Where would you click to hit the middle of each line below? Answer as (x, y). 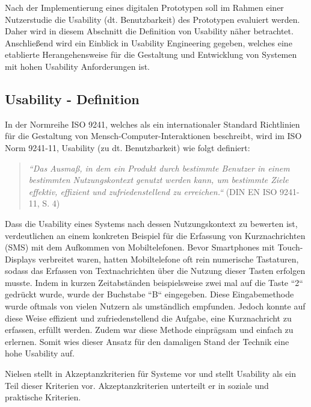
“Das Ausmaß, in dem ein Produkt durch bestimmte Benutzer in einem (159, 168)
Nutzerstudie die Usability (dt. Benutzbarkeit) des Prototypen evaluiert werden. (152, 19)
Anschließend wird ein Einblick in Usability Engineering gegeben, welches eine (149, 42)
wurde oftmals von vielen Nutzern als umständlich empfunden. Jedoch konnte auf (155, 306)
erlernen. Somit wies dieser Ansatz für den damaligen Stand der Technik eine (147, 341)
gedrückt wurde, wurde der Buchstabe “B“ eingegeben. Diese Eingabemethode (149, 294)
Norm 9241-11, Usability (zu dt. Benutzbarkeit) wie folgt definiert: (128, 147)
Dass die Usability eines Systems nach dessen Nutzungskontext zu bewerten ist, (151, 223)
